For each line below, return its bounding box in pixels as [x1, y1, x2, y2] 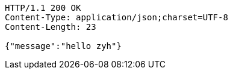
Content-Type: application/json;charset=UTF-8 [5, 13, 228, 22]
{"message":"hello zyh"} [5, 41, 122, 51]
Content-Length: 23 [5, 22, 96, 32]
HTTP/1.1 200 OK [5, 3, 81, 13]
